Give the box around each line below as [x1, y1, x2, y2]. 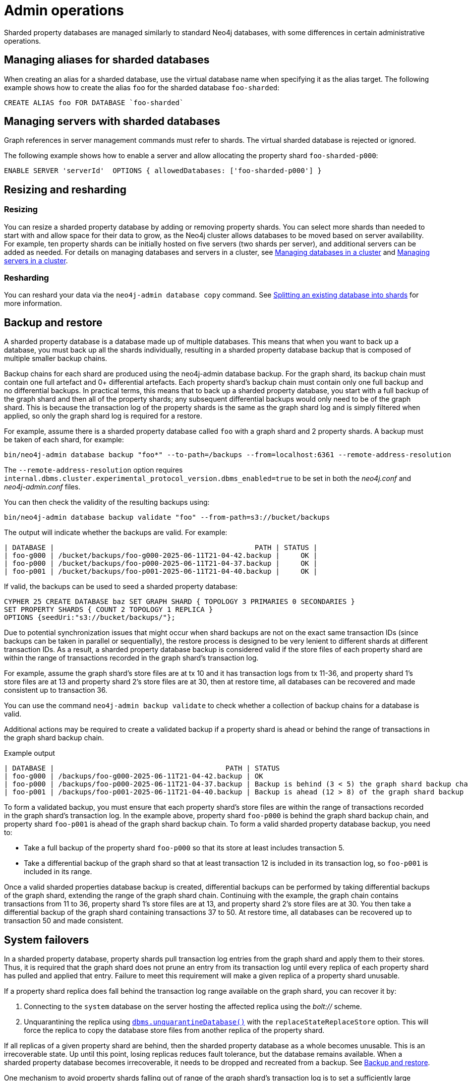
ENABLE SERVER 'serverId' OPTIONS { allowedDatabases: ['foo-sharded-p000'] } [4, 167, 322, 175]
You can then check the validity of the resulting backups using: [4, 498, 210, 507]
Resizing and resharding [4, 183, 126, 196]
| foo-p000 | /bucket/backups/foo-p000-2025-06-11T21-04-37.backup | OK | [4, 559, 318, 568]
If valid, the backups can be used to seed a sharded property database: [4, 582, 238, 591]
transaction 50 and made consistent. [4, 916, 123, 925]
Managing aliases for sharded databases [4, 54, 210, 66]
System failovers [4, 933, 89, 946]
